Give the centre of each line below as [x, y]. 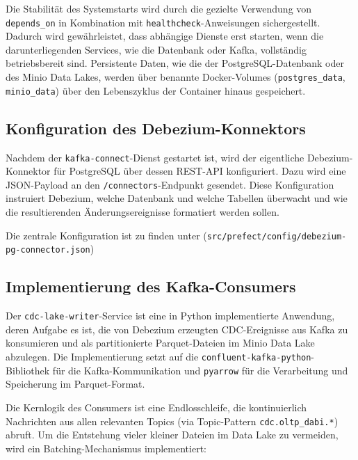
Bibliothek [28, 370]
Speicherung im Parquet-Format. [75, 384]
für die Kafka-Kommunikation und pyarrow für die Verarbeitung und [200, 370]
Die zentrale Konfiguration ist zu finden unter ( [106, 235]
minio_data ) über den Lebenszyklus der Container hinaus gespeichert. [156, 90]
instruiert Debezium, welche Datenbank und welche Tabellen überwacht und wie [177, 198]
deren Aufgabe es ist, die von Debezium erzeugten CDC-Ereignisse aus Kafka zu [177, 329]
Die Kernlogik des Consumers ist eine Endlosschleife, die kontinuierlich [156, 407]
